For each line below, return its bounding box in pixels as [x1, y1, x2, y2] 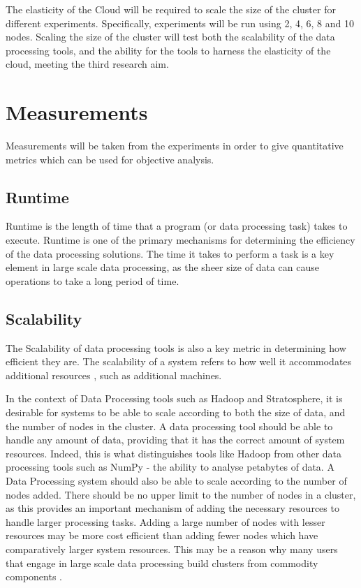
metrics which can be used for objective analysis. [6, 152, 214, 166]
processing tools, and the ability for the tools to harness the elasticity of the [6, 43, 331, 57]
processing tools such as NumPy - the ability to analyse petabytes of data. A [6, 460, 334, 474]
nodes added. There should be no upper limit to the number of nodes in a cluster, [6, 487, 356, 501]
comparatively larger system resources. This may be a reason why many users [6, 541, 338, 556]
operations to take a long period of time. [6, 273, 179, 288]
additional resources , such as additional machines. [6, 367, 222, 382]
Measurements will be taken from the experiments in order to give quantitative [6, 138, 344, 153]
